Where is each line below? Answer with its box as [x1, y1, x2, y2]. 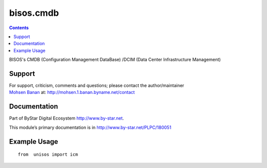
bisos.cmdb [9, 7, 59, 18]
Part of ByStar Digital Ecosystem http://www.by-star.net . [9, 115, 124, 121]
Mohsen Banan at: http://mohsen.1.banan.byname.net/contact [9, 89, 135, 95]
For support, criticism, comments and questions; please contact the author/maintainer [9, 83, 184, 88]
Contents [9, 25, 29, 31]
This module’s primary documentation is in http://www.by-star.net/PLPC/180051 [9, 124, 172, 130]
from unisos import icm [18, 152, 78, 158]
